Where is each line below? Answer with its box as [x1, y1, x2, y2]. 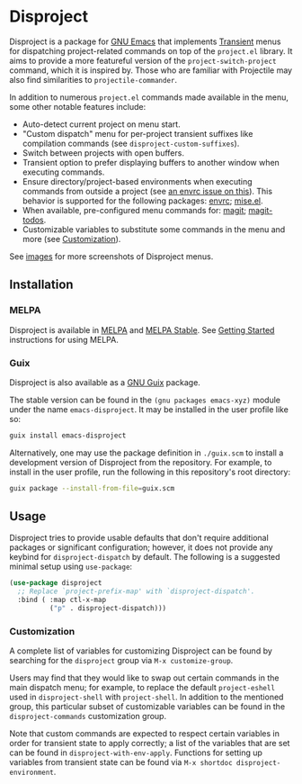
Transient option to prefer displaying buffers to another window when [22, 157, 280, 167]
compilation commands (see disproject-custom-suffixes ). [22, 138, 240, 149]
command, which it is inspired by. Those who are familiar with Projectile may [9, 65, 293, 76]
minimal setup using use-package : [9, 561, 133, 572]
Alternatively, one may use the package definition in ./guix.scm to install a [9, 447, 284, 458]
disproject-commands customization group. [9, 711, 167, 722]
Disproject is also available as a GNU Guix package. [9, 376, 200, 388]
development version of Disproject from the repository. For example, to [9, 456, 272, 467]
